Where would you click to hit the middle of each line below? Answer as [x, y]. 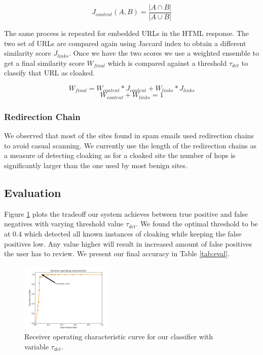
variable [36, 347]
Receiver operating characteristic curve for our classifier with [119, 337]
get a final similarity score [44, 63]
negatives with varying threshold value [64, 224]
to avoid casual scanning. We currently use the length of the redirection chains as [130, 145]
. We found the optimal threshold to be [197, 224]
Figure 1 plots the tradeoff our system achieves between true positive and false [126, 213]
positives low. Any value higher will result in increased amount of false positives [128, 243]
